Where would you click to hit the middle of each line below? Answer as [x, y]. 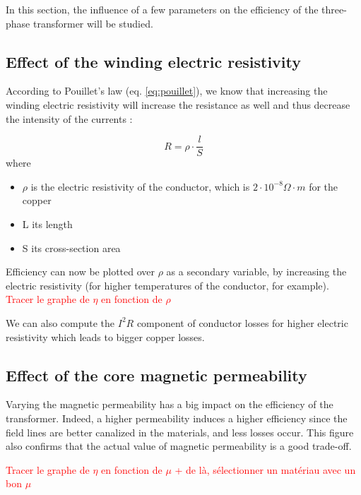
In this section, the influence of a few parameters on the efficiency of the [162, 9]
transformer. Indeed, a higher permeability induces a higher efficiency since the [177, 418]
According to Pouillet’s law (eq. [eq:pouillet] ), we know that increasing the [167, 91]
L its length [47, 224]
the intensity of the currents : [69, 118]
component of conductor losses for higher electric [242, 322]
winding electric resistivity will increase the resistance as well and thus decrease [178, 104]
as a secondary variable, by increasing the [256, 272]
